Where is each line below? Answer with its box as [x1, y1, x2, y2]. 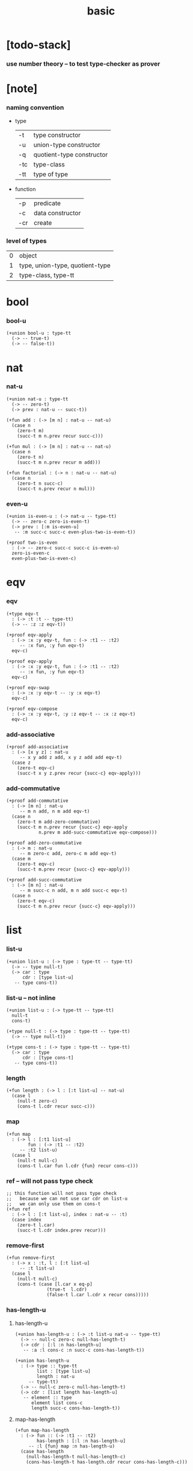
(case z [11, 760, 31, 766]
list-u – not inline [6, 994, 56, 1002]
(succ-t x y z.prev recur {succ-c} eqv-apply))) [17, 770, 141, 776]
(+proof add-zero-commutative [6, 840, 82, 846]
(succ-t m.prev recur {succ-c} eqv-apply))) [17, 866, 130, 872]
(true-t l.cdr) [46, 1287, 87, 1293]
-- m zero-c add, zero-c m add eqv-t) [19, 851, 117, 857]
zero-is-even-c [11, 550, 50, 556]
